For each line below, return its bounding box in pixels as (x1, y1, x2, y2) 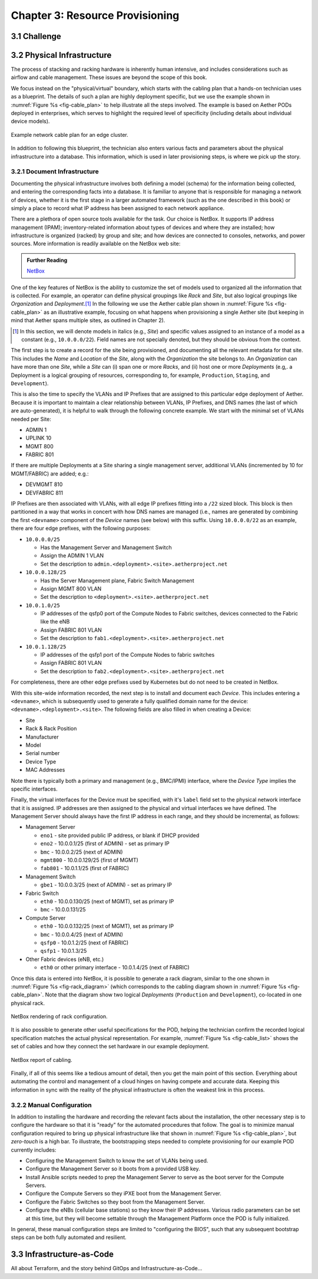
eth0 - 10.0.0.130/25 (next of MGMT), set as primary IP (40, 897, 174, 905)
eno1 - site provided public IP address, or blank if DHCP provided (40, 832, 200, 839)
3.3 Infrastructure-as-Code (11, 1250, 114, 1260)
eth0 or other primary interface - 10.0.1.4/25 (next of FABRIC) (40, 964, 190, 971)
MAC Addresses (25, 766, 65, 773)
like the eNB (40, 618, 70, 625)
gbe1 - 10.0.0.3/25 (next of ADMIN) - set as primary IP (40, 881, 172, 888)
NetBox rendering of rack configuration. (11, 1013, 108, 1020)
